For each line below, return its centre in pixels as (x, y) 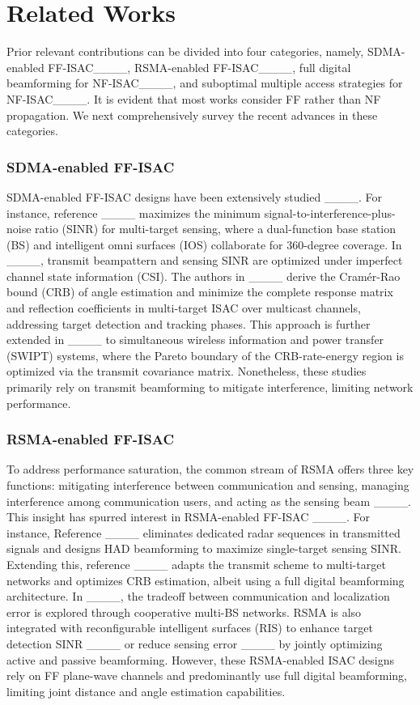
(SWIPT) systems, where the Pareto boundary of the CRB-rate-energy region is (205, 355)
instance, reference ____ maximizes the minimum (134, 212)
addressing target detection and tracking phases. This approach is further (189, 323)
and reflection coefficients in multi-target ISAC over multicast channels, (184, 308)
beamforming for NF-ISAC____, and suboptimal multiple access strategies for (205, 83)
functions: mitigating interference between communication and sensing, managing (208, 485)
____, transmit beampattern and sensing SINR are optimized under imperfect (205, 260)
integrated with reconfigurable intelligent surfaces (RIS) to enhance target (190, 628)
